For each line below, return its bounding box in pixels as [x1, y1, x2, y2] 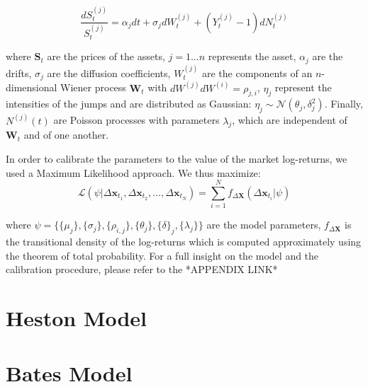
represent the [274, 80, 332, 95]
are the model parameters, [206, 217, 321, 232]
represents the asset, [208, 49, 296, 64]
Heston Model [6, 304, 147, 332]
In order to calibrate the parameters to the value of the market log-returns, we [6, 151, 347, 166]
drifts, [6, 65, 32, 80]
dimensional [6, 80, 57, 95]
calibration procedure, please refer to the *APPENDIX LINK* [6, 262, 278, 277]
